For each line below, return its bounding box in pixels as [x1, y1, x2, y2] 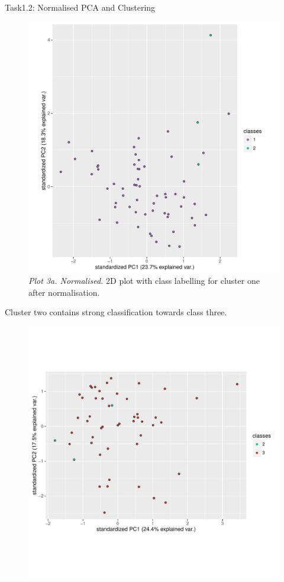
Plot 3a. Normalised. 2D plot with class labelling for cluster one [28, 274, 260, 287]
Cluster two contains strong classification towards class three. [5, 306, 227, 318]
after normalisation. [28, 286, 100, 298]
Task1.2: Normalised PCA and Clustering [5, 1, 156, 13]
